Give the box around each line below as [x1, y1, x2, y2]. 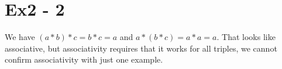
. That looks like [216, 31, 276, 43]
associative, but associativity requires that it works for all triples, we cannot [5, 42, 277, 54]
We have [5, 31, 35, 43]
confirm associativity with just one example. [5, 53, 163, 66]
